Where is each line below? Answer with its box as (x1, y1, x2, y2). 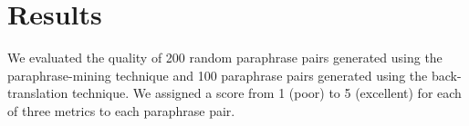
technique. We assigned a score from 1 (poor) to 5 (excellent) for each (71, 83, 462, 102)
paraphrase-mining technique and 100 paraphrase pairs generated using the (7, 65, 428, 84)
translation (7, 83, 68, 102)
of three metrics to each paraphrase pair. (7, 101, 235, 120)
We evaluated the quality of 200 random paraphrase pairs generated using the (7, 48, 443, 67)
